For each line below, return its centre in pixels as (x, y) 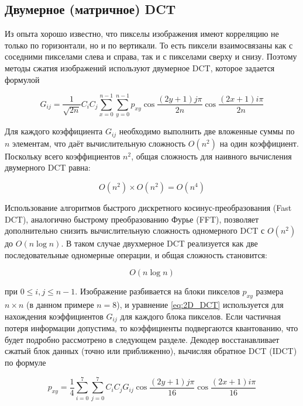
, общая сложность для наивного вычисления (211, 156)
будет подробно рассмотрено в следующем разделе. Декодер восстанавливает (142, 339)
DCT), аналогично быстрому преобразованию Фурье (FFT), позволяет (132, 219)
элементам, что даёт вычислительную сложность (99, 143)
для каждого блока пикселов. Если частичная (200, 316)
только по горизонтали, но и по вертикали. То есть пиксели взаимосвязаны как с (149, 45)
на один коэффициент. (259, 143)
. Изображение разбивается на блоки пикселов (157, 291)
